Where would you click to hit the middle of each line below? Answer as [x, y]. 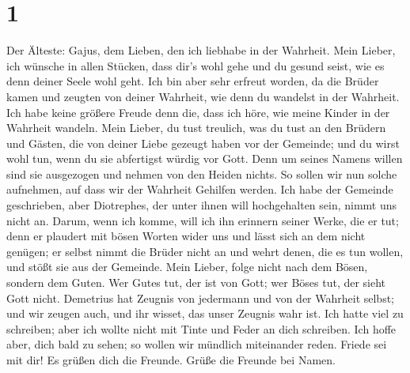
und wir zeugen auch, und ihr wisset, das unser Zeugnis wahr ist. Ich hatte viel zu [205, 313]
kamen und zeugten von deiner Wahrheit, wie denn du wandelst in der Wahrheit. [203, 96]
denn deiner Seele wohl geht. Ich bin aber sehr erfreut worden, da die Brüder [193, 81]
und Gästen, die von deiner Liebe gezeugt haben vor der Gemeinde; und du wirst [203, 143]
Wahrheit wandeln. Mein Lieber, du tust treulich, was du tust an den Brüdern [196, 128]
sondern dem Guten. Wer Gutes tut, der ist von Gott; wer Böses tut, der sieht [196, 283]
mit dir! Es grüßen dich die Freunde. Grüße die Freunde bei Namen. [171, 360]
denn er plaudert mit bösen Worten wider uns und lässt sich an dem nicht [186, 236]
